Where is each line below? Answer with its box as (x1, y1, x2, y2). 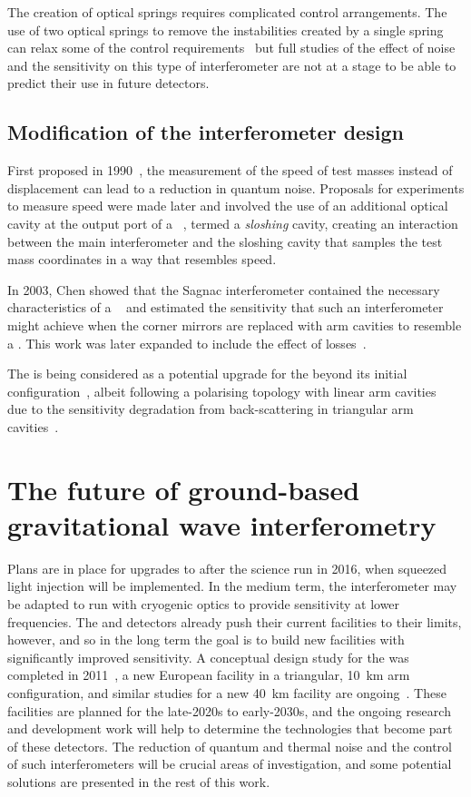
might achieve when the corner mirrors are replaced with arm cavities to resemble (7, 315, 462, 334)
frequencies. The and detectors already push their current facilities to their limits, (7, 612, 462, 631)
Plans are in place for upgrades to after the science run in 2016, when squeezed (7, 558, 447, 577)
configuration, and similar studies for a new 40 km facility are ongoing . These (7, 683, 446, 702)
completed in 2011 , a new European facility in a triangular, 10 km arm (7, 665, 410, 684)
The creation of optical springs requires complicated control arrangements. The (7, 3, 447, 21)
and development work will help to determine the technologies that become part (7, 719, 453, 738)
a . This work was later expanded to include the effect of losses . (7, 333, 367, 352)
